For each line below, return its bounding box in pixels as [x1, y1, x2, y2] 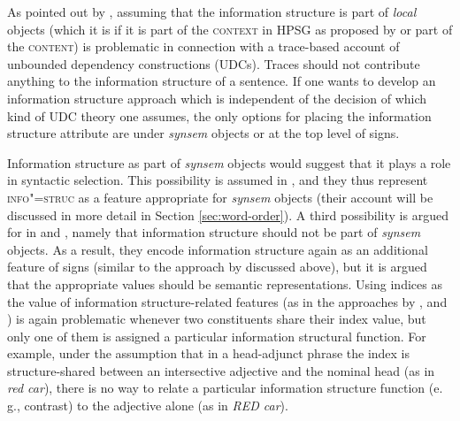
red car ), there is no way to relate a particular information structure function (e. [7, 379, 443, 397]
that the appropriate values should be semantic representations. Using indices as [7, 274, 442, 293]
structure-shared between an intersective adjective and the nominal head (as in [7, 361, 435, 379]
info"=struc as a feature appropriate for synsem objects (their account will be [7, 188, 433, 206]
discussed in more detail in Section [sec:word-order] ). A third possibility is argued [7, 205, 448, 224]
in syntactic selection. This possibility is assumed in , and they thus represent [7, 171, 428, 189]
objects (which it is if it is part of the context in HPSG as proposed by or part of [7, 19, 453, 38]
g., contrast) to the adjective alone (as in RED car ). [7, 396, 288, 415]
